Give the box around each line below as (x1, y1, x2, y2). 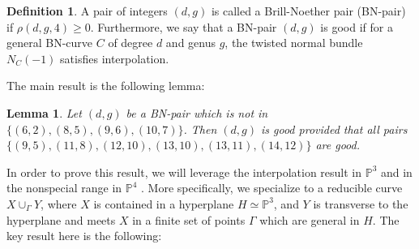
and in (380, 163, 413, 180)
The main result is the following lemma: (6, 77, 205, 94)
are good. (315, 136, 360, 153)
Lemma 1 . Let (6, 104, 82, 121)
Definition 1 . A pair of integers (6, 2, 168, 19)
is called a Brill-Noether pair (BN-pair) (211, 2, 406, 19)
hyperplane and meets (6, 211, 116, 228)
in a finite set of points (132, 211, 246, 228)
